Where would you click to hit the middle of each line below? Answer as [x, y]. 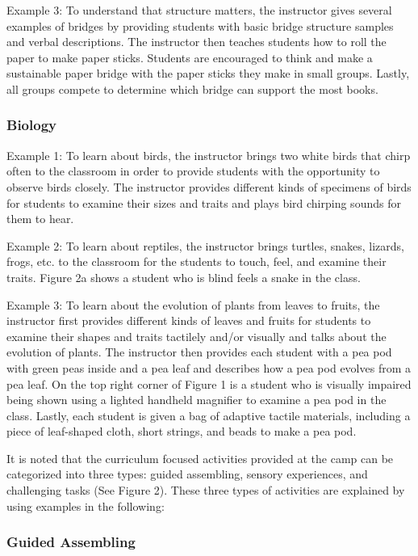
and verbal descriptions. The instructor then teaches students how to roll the [196, 42]
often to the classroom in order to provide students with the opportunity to [193, 171]
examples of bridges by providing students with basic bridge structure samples [200, 25]
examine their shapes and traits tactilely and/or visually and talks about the [196, 336]
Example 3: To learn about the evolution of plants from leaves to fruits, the [193, 304]
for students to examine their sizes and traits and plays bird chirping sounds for [204, 202]
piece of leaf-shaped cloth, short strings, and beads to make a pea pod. [182, 431]
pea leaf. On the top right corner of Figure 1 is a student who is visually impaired [209, 383]
